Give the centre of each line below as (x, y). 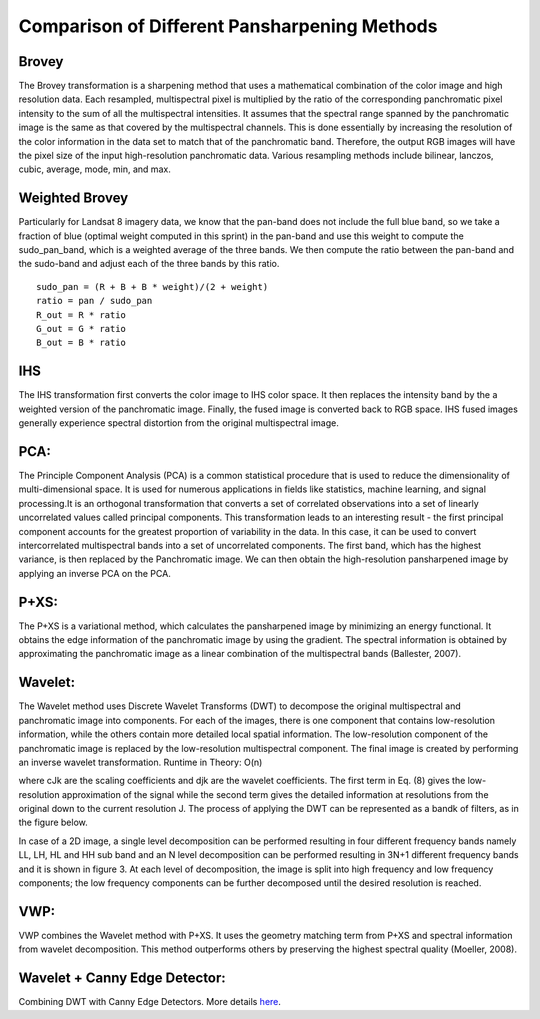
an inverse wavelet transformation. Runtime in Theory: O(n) (140, 762)
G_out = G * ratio (81, 329)
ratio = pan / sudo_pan (94, 301)
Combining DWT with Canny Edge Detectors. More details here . (150, 1002)
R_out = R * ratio (81, 314)
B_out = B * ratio (81, 343)
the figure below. (53, 822)
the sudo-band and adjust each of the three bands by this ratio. (149, 264)
